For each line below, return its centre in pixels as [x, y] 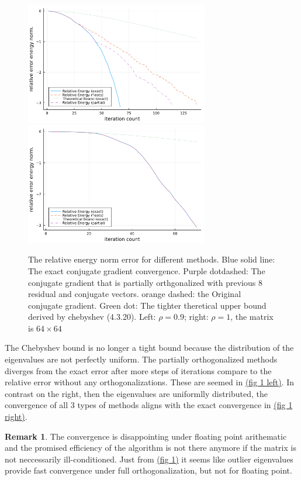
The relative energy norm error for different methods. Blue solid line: [152, 259]
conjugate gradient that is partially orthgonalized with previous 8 [145, 282]
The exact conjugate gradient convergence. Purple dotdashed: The [147, 270]
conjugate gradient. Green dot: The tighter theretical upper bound [147, 305]
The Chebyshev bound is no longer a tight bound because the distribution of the [149, 348]
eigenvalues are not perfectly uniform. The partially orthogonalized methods [141, 359]
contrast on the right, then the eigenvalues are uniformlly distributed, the [136, 393]
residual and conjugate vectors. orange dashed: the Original [135, 294]
